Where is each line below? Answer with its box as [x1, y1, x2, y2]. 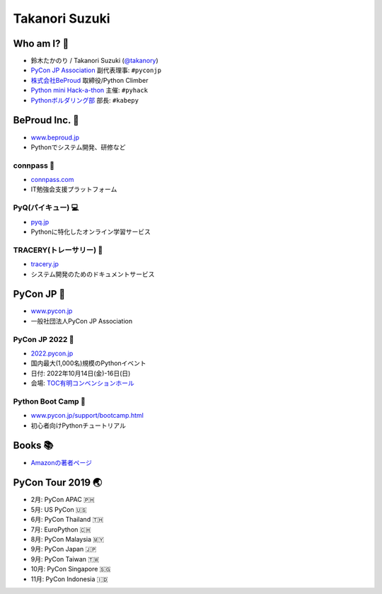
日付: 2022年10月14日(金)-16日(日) [30, 369, 131, 377]
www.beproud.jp [30, 133, 79, 142]
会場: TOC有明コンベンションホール [30, 379, 134, 387]
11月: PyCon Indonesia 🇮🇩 [30, 574, 108, 583]
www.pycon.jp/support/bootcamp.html [30, 411, 144, 420]
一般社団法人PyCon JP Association [30, 316, 133, 325]
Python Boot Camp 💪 [13, 396, 86, 406]
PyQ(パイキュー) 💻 [13, 202, 79, 212]
